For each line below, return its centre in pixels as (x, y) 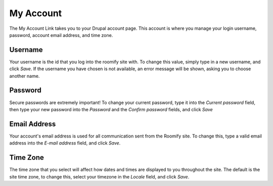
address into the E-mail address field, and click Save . (65, 143)
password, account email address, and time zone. (61, 35)
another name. (25, 76)
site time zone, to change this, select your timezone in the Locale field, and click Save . (99, 176)
